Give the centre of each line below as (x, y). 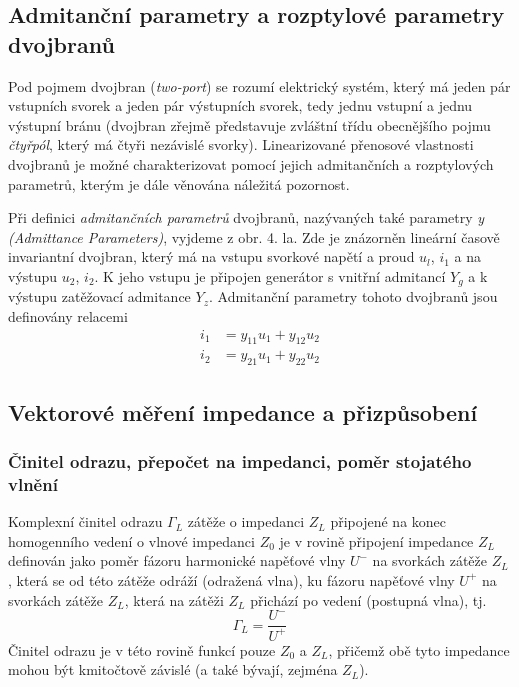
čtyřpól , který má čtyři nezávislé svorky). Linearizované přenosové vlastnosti (241, 144)
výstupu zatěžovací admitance (99, 296)
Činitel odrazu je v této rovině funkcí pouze (142, 649)
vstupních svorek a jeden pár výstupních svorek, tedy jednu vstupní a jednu (240, 105)
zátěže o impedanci (246, 521)
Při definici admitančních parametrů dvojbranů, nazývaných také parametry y (246, 217)
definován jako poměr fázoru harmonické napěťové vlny (177, 560)
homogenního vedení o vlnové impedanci (131, 540)
